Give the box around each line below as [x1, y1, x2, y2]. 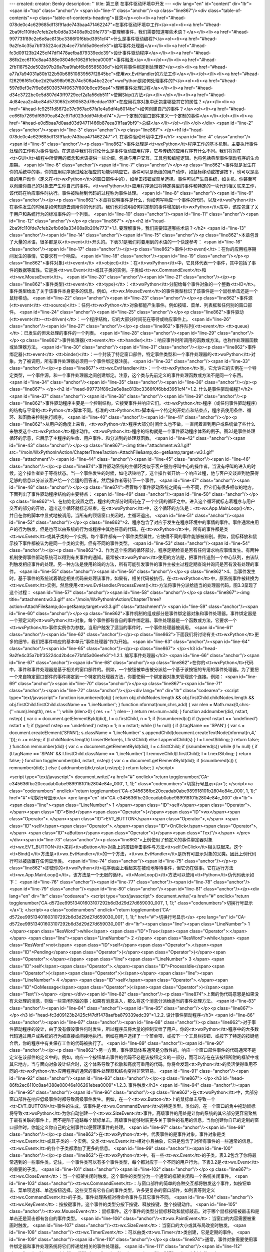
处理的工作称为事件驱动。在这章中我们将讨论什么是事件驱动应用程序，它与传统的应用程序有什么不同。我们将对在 [9, 148, 241, 154]
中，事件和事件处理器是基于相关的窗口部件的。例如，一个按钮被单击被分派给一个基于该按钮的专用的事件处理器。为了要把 [9, 667, 259, 673]
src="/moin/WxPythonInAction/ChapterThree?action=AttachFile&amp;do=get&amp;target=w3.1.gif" [9, 449, 214, 455]
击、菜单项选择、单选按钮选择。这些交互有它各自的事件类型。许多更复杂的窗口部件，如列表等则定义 [9, 1187, 215, 1193]
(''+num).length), [9, 709, 44, 715]
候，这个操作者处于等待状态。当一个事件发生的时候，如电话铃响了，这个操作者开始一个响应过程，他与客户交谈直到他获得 [9, 470, 259, 476]
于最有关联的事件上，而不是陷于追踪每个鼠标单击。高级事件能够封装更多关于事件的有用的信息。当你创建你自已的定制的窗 [9, 1117, 259, 1123]
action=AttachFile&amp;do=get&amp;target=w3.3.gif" [9, 603, 120, 609]
